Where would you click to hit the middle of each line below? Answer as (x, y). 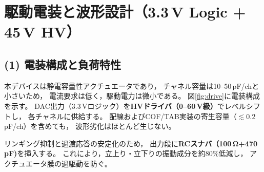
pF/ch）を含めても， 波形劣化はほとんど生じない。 (90, 126)
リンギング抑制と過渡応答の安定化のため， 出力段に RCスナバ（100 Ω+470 (131, 143)
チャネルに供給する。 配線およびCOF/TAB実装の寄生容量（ (136, 116)
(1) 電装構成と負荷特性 (63, 64)
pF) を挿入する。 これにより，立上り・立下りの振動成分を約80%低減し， (126, 153)
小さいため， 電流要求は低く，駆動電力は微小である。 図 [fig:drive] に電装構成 (132, 96)
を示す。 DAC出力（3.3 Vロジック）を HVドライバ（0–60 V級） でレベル (125, 106)
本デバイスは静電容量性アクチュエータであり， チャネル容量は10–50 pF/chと (132, 85)
